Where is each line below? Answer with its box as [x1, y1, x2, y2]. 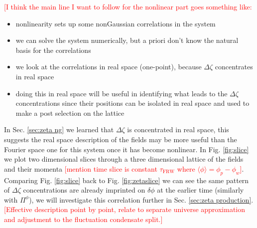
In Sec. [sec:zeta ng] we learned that [4, 124, 114, 135]
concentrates [215, 61, 253, 72]
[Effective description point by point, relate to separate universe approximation [4, 204, 246, 215]
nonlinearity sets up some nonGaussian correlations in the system [15, 18, 216, 28]
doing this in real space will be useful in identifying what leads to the [15, 88, 228, 98]
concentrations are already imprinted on [23, 185, 145, 195]
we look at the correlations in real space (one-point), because [15, 61, 202, 72]
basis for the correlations [15, 44, 91, 55]
